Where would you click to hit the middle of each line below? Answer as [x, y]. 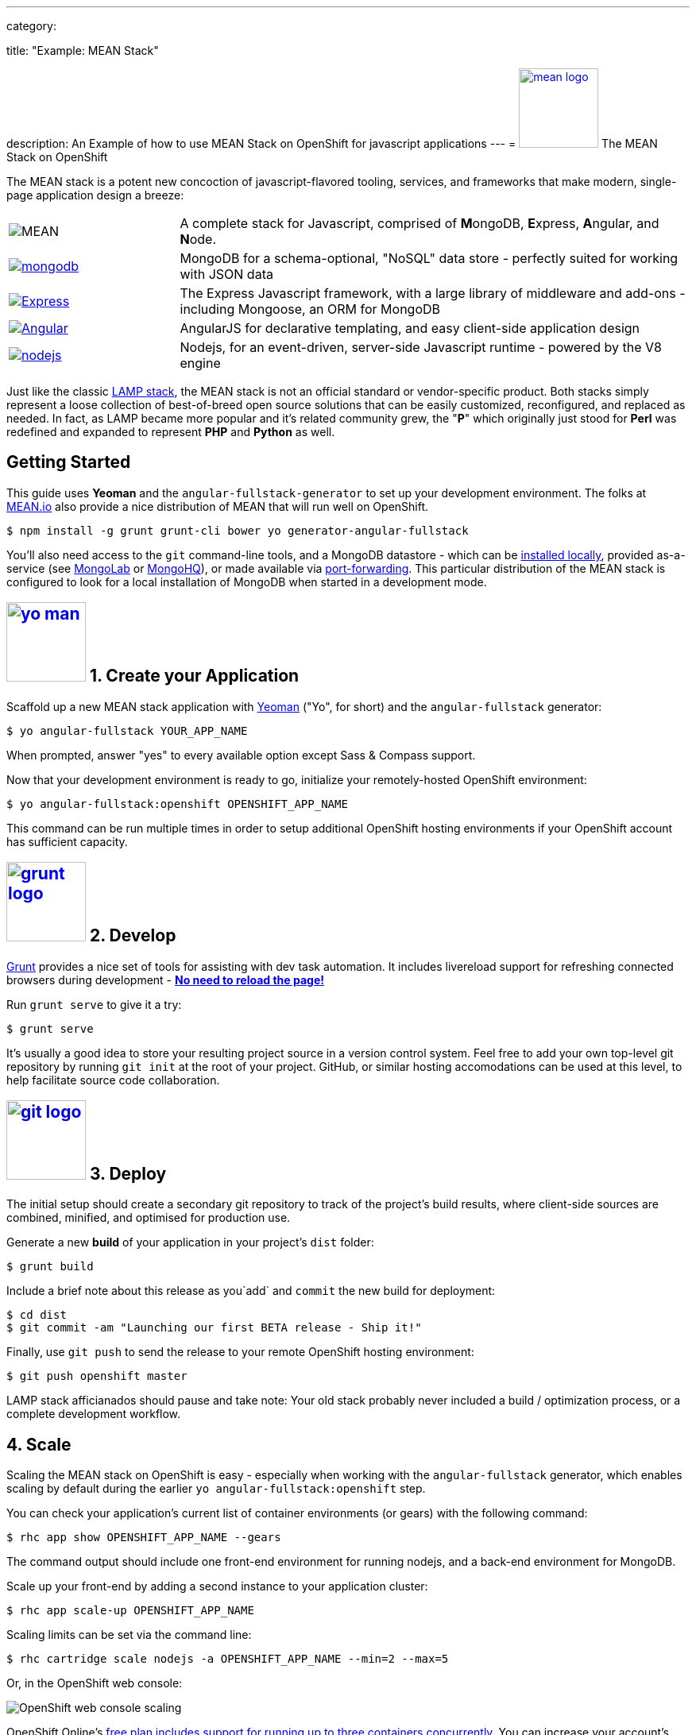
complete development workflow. [94, 1414]
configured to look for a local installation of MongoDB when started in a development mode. [247, 582]
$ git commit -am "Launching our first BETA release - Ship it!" [214, 1328]
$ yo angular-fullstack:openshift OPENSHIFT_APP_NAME [177, 804]
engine [200, 363]
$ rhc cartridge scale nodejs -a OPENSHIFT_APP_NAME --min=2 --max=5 [228, 1659]
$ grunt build [50, 1267]
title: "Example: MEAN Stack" [83, 50]
